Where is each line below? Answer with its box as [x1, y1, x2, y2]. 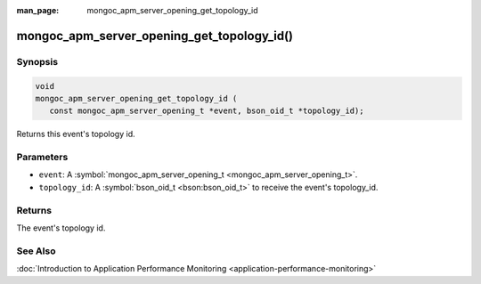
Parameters [16, 151, 69, 164]
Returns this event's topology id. [16, 129, 135, 140]
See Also [16, 245, 56, 257]
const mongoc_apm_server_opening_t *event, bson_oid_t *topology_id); [49, 106, 364, 116]
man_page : [16, 5, 60, 15]
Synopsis [16, 55, 58, 68]
